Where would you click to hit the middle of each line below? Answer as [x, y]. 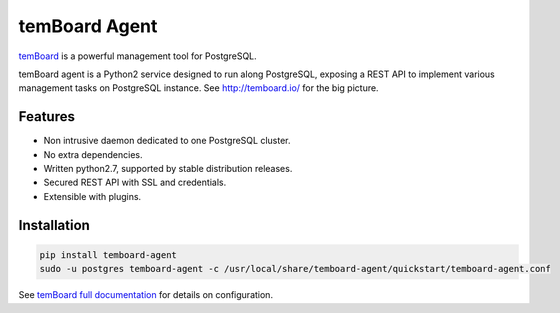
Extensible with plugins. [92, 196]
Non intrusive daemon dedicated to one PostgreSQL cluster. [167, 141]
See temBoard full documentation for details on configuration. [146, 295]
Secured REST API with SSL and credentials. [135, 182]
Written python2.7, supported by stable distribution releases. [168, 169]
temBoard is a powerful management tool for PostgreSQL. [137, 56]
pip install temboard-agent [108, 254]
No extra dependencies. [93, 154]
